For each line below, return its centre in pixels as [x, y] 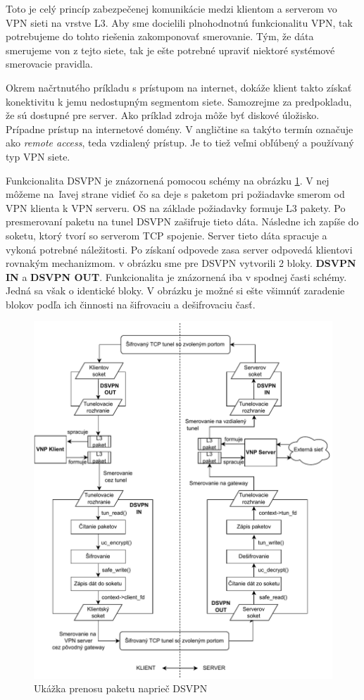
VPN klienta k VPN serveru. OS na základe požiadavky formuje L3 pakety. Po [176, 207]
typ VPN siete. [38, 156]
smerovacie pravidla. [49, 64]
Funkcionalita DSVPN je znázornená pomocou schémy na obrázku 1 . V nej [168, 180]
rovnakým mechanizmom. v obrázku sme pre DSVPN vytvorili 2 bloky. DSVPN [181, 263]
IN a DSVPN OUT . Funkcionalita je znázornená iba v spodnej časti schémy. [176, 276]
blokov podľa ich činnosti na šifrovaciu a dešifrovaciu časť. [131, 304]
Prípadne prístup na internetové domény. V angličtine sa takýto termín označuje [180, 129]
